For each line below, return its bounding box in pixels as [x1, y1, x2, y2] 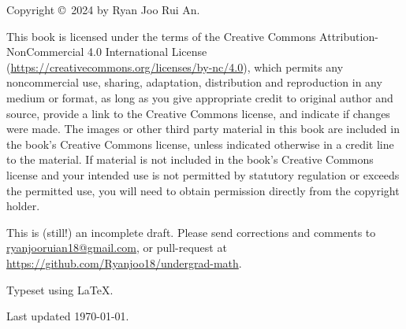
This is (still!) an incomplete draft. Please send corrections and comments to [6, 224, 376, 240]
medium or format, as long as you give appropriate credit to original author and [6, 89, 393, 105]
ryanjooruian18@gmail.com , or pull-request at [6, 239, 227, 256]
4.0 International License [88, 43, 207, 60]
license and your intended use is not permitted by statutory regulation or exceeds [6, 166, 400, 183]
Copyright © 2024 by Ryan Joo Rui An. [6, 2, 200, 17]
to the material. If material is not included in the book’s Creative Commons [6, 151, 374, 168]
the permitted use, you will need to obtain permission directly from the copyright [6, 182, 400, 198]
